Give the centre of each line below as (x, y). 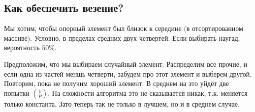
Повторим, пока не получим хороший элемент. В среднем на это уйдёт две (117, 83)
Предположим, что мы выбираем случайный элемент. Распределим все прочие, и (126, 64)
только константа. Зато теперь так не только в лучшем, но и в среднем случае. (122, 103)
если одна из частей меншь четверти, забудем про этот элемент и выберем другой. (128, 73)
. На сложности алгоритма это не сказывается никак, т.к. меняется (148, 93)
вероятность (22, 47)
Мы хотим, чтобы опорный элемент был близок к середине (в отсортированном (124, 28)
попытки (17, 93)
